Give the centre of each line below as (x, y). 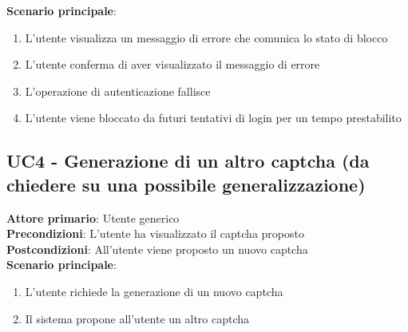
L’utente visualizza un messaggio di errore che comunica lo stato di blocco (206, 37)
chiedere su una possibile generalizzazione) (186, 184)
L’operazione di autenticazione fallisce (118, 91)
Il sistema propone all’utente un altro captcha (137, 318)
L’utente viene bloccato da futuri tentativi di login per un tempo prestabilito (213, 118)
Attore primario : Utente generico (93, 217)
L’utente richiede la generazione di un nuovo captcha (154, 291)
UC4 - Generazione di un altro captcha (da (188, 161)
